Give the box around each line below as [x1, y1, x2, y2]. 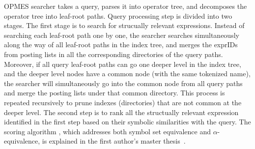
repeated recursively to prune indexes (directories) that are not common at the [4, 97, 242, 107]
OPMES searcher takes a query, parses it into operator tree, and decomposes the [4, 1, 247, 11]
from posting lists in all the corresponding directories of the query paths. [4, 49, 223, 59]
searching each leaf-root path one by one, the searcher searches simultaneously [4, 30, 239, 40]
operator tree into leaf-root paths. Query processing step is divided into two [4, 10, 232, 21]
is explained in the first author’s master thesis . [42, 136, 186, 146]
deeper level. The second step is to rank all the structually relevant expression [4, 107, 239, 117]
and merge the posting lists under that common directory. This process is [4, 88, 225, 98]
